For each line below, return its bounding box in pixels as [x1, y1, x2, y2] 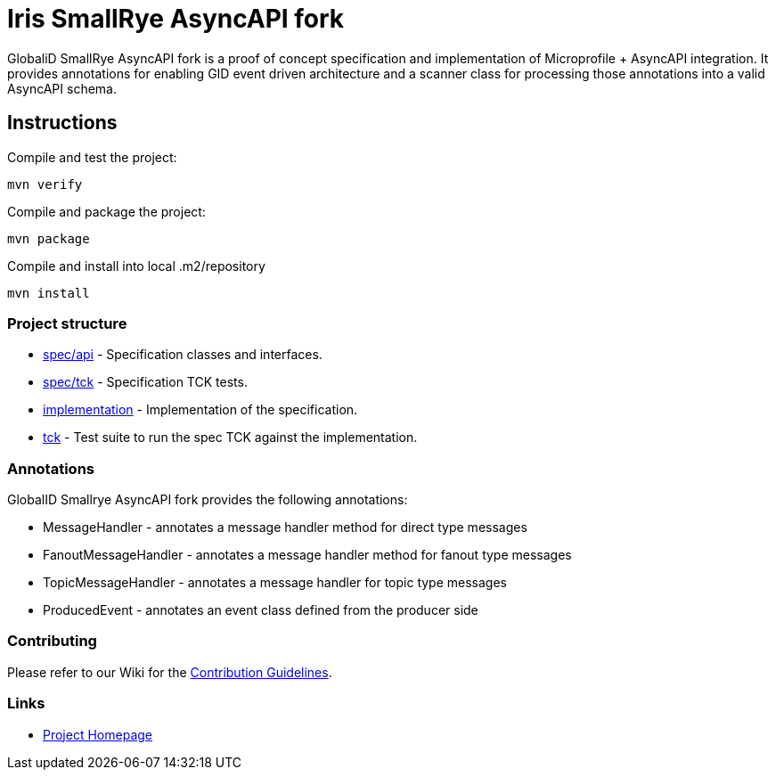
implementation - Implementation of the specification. [43, 402, 358, 418]
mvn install [7, 285, 90, 300]
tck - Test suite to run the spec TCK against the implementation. [43, 429, 418, 446]
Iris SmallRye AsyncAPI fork [7, 4, 345, 34]
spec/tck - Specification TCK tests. [43, 374, 248, 390]
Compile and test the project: [7, 149, 177, 165]
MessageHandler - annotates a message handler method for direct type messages [43, 519, 527, 536]
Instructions [7, 111, 118, 135]
